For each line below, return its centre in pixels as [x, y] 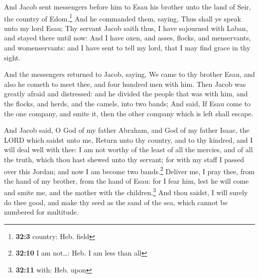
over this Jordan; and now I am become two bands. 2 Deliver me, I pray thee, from [129, 170]
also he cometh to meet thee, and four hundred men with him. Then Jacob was [125, 84]
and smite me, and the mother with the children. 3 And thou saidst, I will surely [126, 192]
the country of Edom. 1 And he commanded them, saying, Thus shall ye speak [123, 17]
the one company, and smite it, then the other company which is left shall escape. [129, 113]
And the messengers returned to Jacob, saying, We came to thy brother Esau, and [129, 74]
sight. [12, 57]
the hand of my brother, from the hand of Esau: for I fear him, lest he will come [127, 180]
